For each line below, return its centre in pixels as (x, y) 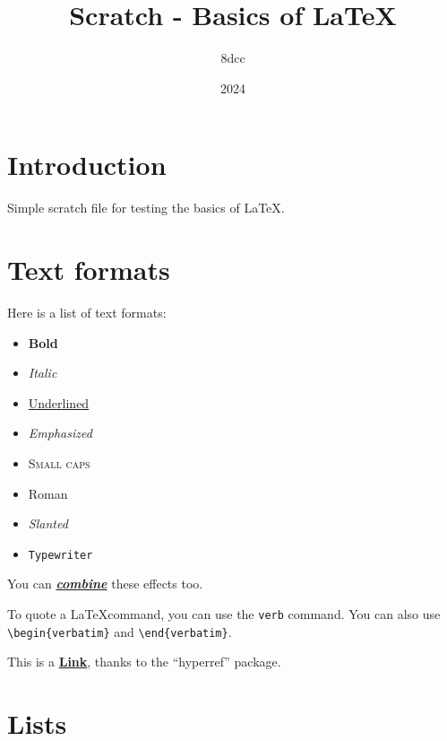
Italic (43, 373)
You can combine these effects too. (105, 584)
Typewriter (60, 555)
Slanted (48, 523)
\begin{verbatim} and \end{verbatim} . (120, 631)
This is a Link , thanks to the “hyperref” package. (144, 662)
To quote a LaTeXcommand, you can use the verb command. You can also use (224, 613)
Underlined (59, 402)
